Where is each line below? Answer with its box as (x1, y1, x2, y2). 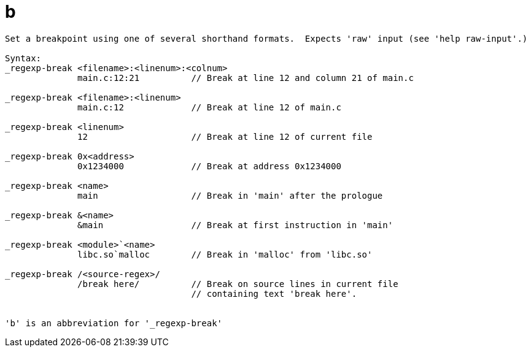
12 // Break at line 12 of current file (77, 131, 373, 142)
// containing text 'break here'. (191, 288, 357, 299)
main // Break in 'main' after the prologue (77, 190, 383, 201)
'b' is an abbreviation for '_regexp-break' (5, 318, 223, 328)
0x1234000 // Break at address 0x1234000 (77, 161, 341, 171)
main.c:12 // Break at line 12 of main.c (77, 102, 341, 112)
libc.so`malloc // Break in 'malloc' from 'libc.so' (77, 249, 373, 259)
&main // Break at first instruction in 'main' (77, 220, 393, 230)
